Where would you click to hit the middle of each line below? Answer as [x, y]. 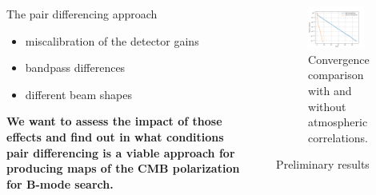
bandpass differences [75, 68]
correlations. [338, 137]
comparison [336, 75]
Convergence [339, 59]
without [327, 106]
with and [330, 90]
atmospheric [338, 122]
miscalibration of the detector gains [112, 40]
